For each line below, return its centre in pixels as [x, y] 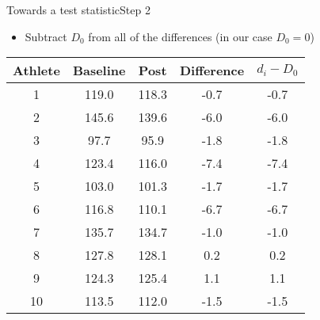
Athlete [36, 70]
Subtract [46, 36]
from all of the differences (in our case [180, 36]
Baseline [99, 70]
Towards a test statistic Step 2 [78, 10]
